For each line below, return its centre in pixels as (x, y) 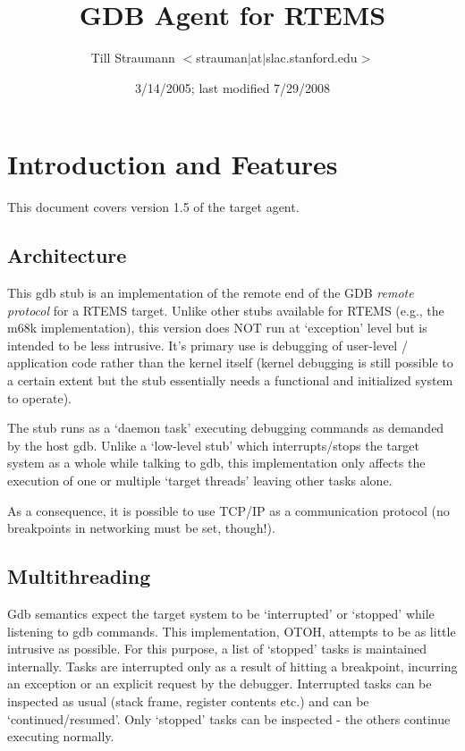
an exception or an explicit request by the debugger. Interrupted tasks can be (220, 683)
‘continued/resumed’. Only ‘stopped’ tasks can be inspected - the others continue (229, 718)
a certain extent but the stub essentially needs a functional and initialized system (230, 380)
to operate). (39, 397)
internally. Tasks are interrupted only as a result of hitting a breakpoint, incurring (232, 666)
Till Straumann (133, 58)
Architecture (67, 255)
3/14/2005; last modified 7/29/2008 (232, 87)
